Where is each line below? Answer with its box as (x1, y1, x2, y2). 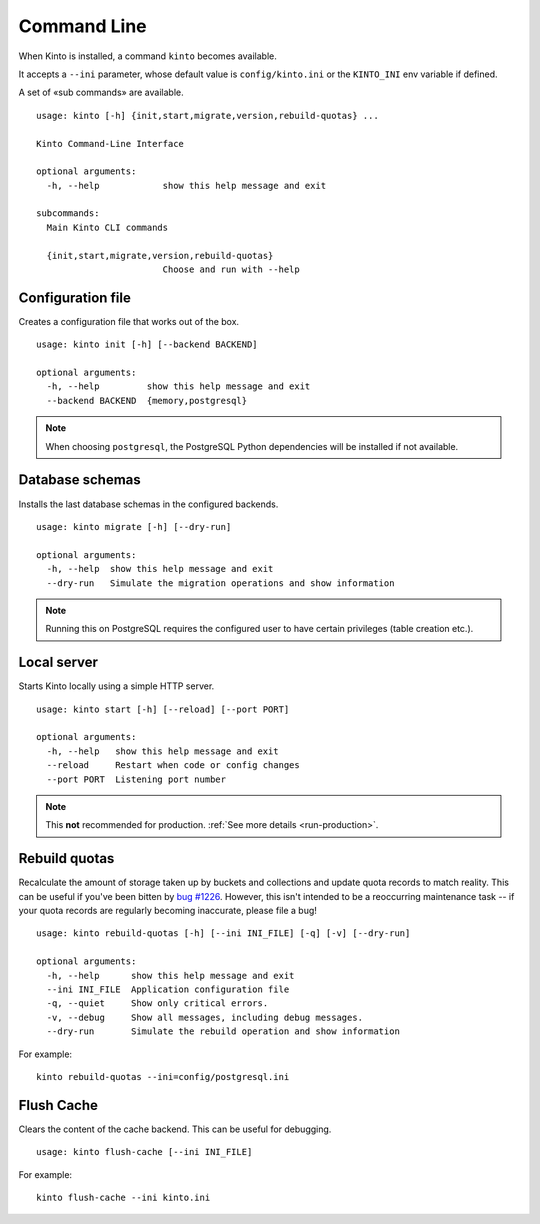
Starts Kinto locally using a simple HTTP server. (18, 680, 215, 692)
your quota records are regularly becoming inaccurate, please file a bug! (18, 905, 317, 917)
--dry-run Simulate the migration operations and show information (46, 577, 395, 589)
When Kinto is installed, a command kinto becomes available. (18, 50, 277, 62)
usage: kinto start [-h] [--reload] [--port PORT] (36, 703, 290, 715)
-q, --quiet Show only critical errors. (46, 998, 269, 1009)
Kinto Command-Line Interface (36, 138, 185, 149)
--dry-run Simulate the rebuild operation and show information (46, 1026, 400, 1037)
